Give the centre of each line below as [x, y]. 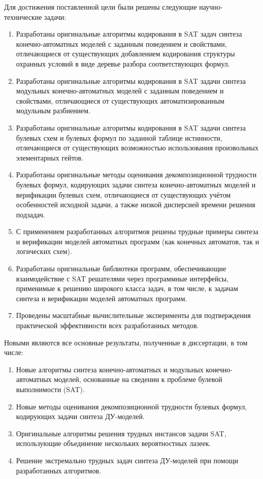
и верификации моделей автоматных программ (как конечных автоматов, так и [138, 241]
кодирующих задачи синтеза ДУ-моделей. [80, 416]
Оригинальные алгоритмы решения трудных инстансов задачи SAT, [121, 433]
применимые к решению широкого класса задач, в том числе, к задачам [127, 288]
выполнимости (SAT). [50, 389]
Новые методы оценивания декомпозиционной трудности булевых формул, [131, 406]
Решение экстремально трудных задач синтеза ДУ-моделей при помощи [127, 460]
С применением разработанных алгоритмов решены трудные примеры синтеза [137, 231]
